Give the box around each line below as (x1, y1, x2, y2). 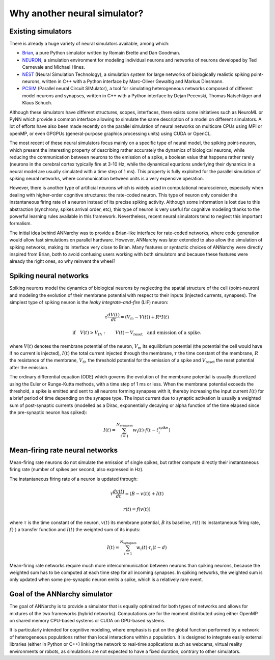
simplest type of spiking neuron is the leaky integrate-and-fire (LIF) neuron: (9, 299, 169, 306)
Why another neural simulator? (9, 8, 144, 19)
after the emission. (9, 364, 49, 370)
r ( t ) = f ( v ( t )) (123, 506, 151, 512)
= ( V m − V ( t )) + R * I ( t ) (120, 314, 169, 321)
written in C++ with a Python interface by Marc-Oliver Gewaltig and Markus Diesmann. (41, 78, 224, 85)
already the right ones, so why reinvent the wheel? (9, 258, 116, 264)
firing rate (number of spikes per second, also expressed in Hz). (9, 466, 144, 473)
